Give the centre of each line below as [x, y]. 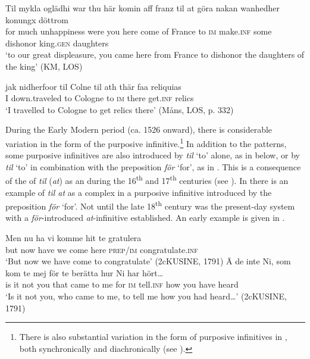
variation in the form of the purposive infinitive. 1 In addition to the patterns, [146, 142]
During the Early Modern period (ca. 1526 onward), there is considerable [139, 129]
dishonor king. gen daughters [57, 43]
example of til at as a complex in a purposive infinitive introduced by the [139, 192]
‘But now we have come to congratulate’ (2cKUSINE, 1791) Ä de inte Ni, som [148, 261]
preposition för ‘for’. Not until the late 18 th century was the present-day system [150, 205]
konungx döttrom [37, 19]
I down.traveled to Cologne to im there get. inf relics [100, 98]
